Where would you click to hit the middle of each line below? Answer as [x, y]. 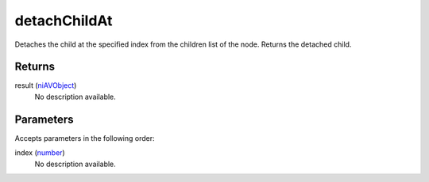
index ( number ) [40, 153]
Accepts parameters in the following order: [85, 138]
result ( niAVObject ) [46, 85]
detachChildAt [64, 21]
